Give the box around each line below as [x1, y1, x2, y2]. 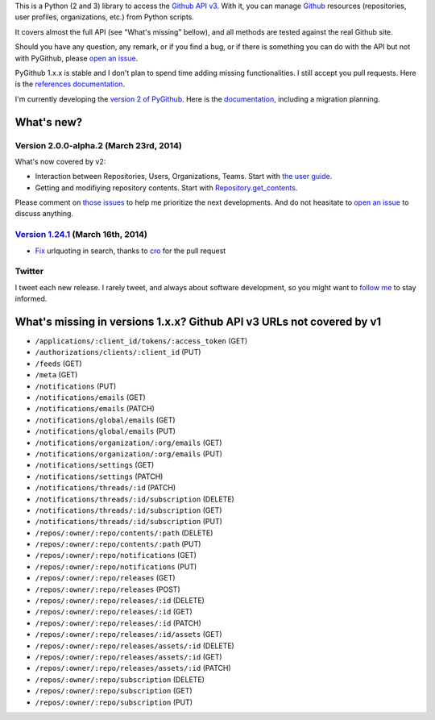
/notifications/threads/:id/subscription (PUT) [35, 517, 223, 526]
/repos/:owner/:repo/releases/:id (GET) [35, 607, 193, 617]
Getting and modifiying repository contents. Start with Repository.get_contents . [35, 182, 298, 193]
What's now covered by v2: [14, 156, 106, 166]
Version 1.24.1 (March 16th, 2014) [14, 229, 148, 240]
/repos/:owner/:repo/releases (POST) [35, 585, 180, 594]
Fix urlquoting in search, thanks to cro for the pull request [35, 246, 226, 256]
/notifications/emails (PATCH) [35, 404, 155, 414]
